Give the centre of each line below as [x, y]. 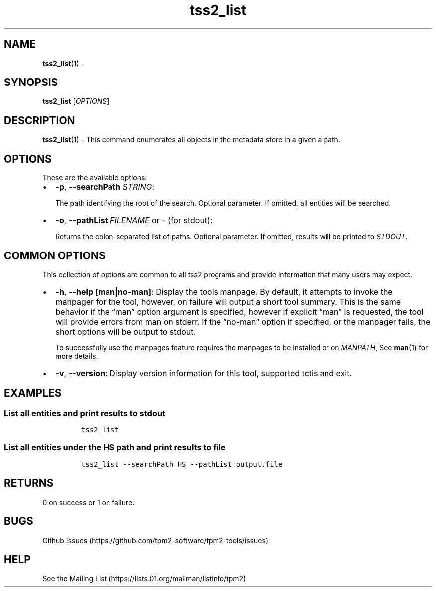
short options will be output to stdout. [126, 331]
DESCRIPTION [40, 120]
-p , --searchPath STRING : [105, 187]
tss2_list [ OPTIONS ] [76, 101]
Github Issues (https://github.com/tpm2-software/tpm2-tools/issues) [156, 540]
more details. [77, 356]
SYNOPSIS [31, 83]
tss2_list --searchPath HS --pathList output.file [182, 464]
